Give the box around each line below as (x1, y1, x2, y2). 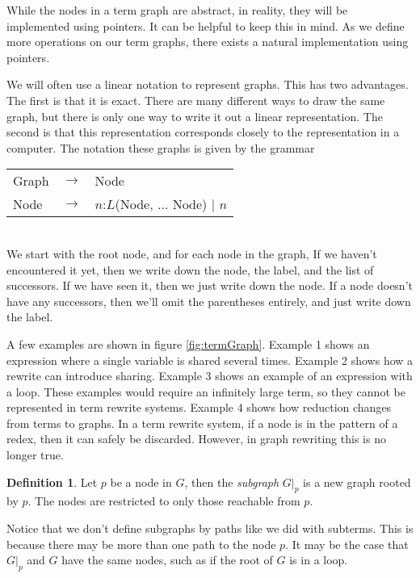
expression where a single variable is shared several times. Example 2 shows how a (6, 351, 414, 368)
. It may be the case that (285, 535, 409, 552)
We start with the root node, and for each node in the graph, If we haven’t (6, 245, 377, 262)
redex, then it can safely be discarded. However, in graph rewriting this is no (6, 430, 386, 447)
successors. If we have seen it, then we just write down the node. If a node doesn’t (6, 277, 413, 294)
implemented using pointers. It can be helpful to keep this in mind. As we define (6, 17, 405, 34)
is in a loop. (289, 551, 348, 568)
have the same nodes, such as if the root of (61, 551, 273, 568)
